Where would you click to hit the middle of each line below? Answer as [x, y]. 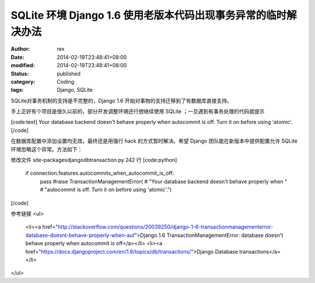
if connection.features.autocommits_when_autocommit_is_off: [100, 173]
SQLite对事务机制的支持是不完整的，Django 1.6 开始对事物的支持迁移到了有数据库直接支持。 [122, 101]
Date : [17, 57]
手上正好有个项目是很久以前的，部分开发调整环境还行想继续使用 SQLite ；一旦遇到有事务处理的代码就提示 [138, 112]
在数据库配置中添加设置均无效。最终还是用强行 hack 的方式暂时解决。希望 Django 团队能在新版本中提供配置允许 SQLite [154, 141]
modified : [23, 65]
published [69, 74]
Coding [66, 81]
